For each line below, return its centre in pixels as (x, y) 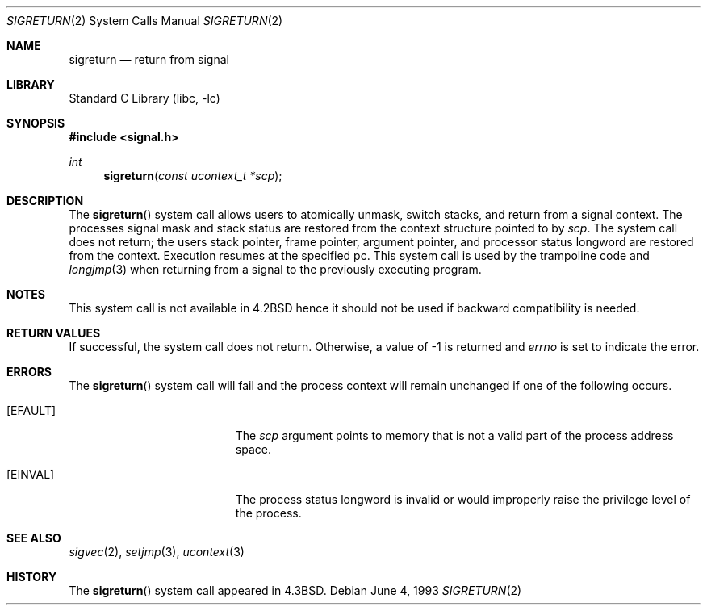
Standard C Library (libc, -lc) (144, 98)
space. (253, 449)
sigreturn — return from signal (149, 59)
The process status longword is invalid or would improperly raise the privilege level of (463, 499)
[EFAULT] (31, 410)
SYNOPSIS (36, 123)
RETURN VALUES (54, 333)
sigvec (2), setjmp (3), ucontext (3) (157, 552)
